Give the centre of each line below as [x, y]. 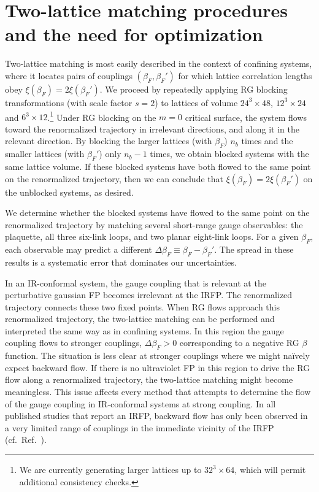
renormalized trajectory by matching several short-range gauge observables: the [154, 224]
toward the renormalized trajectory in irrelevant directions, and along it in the [152, 129]
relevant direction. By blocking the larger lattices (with [109, 141]
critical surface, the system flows [246, 117]
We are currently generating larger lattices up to [110, 470]
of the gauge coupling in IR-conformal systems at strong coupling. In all [140, 403]
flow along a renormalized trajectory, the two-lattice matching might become [149, 379]
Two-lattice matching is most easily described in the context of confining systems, [159, 63]
